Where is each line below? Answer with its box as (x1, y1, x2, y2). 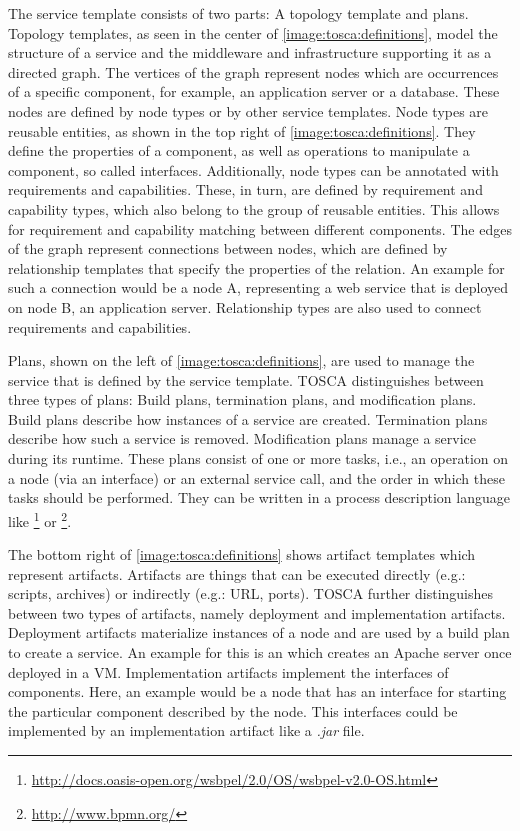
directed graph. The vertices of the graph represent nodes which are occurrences (8, 61, 499, 82)
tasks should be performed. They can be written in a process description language (8, 487, 510, 508)
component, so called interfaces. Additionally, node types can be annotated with (8, 159, 499, 180)
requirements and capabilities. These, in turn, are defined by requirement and (8, 179, 483, 200)
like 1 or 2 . (8, 507, 72, 531)
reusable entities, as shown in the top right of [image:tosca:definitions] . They (8, 120, 476, 141)
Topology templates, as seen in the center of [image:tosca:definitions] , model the (8, 22, 498, 43)
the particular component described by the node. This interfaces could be (8, 700, 458, 721)
